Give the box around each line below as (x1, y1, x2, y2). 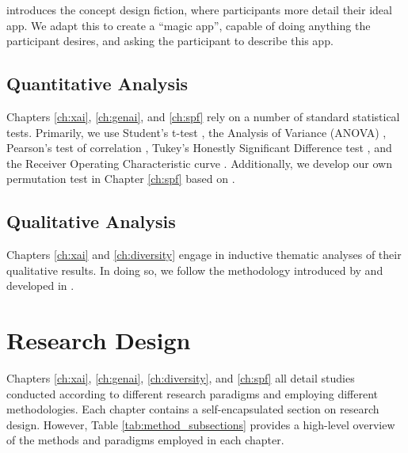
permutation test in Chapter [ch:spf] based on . (6, 170, 235, 187)
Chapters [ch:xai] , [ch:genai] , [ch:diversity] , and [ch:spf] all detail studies (6, 370, 355, 386)
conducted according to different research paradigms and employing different (6, 385, 378, 402)
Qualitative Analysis (6, 209, 176, 234)
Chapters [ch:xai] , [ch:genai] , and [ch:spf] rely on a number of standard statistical (6, 108, 400, 124)
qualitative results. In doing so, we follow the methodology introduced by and (6, 261, 383, 278)
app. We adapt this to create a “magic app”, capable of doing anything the (6, 17, 371, 33)
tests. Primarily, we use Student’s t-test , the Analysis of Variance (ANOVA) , (6, 124, 387, 140)
